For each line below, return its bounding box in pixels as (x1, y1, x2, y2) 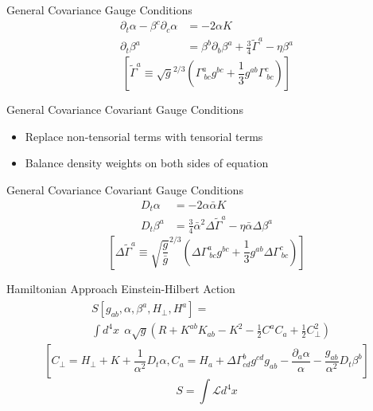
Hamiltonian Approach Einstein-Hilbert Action (6, 280, 235, 296)
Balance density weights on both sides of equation (25, 155, 269, 171)
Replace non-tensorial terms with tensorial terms (25, 127, 263, 144)
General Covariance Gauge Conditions (6, 2, 192, 18)
